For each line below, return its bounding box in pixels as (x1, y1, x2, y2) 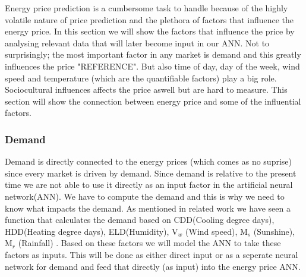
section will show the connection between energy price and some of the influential (5, 95, 301, 107)
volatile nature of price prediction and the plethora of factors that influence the (5, 13, 294, 26)
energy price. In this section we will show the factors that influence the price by (5, 25, 295, 37)
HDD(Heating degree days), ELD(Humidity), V (5, 225, 178, 237)
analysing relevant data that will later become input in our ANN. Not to (5, 36, 270, 49)
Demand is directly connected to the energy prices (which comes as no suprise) (5, 155, 292, 168)
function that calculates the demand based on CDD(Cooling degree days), (5, 213, 275, 226)
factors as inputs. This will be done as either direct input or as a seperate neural (5, 248, 298, 260)
